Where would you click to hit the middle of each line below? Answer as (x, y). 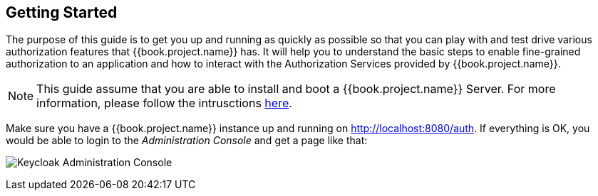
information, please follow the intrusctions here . (164, 103)
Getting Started (62, 12)
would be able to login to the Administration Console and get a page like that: (187, 141)
